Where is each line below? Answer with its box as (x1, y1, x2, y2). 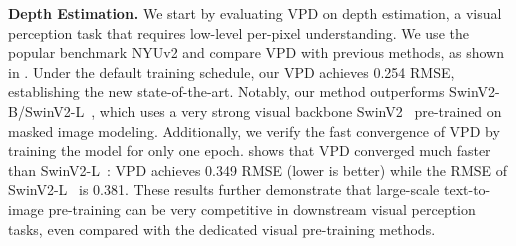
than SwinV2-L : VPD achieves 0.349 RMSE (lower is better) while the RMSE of (8, 159, 507, 180)
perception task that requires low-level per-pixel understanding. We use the (8, 22, 469, 43)
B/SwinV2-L (8, 100, 85, 121)
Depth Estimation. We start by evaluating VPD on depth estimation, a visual (8, 3, 502, 23)
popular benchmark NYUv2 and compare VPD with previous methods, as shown (8, 42, 504, 63)
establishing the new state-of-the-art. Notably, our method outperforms (8, 81, 445, 102)
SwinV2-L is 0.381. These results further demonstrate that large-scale (8, 179, 440, 200)
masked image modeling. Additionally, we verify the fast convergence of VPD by (8, 120, 500, 141)
